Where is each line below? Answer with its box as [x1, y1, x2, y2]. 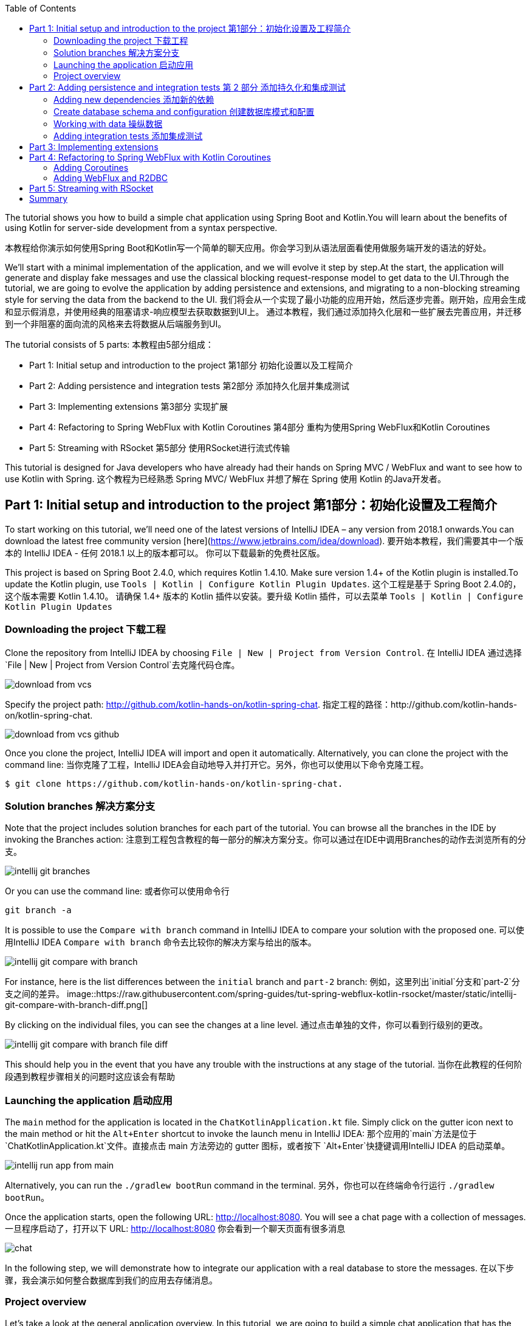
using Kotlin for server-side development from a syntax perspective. [5, 223, 278, 233]
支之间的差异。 [5, 989, 64, 1000]
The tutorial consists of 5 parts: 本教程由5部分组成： [5, 339, 214, 350]
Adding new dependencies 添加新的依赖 [53, 94, 214, 105]
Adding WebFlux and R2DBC [53, 173, 168, 183]
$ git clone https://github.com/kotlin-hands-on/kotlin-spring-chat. [5, 778, 343, 789]
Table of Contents [5, 3, 77, 13]
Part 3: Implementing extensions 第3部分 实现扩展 [29, 401, 228, 412]
